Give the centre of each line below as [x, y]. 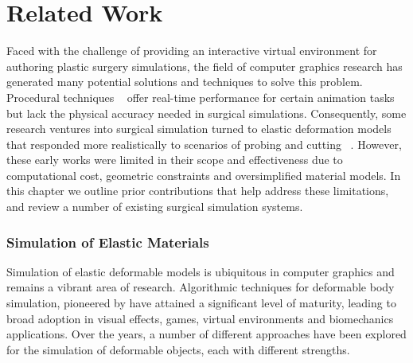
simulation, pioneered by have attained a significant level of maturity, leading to [201, 303]
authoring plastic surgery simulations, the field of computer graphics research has [205, 66]
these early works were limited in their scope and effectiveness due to [175, 160]
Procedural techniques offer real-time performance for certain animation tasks [201, 97]
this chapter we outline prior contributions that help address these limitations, [198, 191]
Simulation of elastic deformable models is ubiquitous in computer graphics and [201, 271]
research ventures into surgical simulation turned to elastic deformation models [199, 129]
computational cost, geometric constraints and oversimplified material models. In [204, 175]
